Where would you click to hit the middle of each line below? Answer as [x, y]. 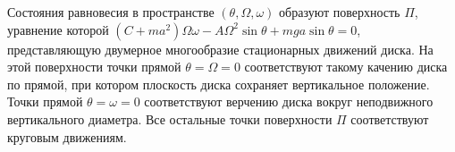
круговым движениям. [67, 136]
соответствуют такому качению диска [346, 67]
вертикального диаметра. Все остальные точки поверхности [170, 118]
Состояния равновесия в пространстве [111, 12]
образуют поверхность [340, 12]
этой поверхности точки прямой [94, 67]
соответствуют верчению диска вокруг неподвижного [289, 101]
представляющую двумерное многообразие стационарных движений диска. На [220, 49]
